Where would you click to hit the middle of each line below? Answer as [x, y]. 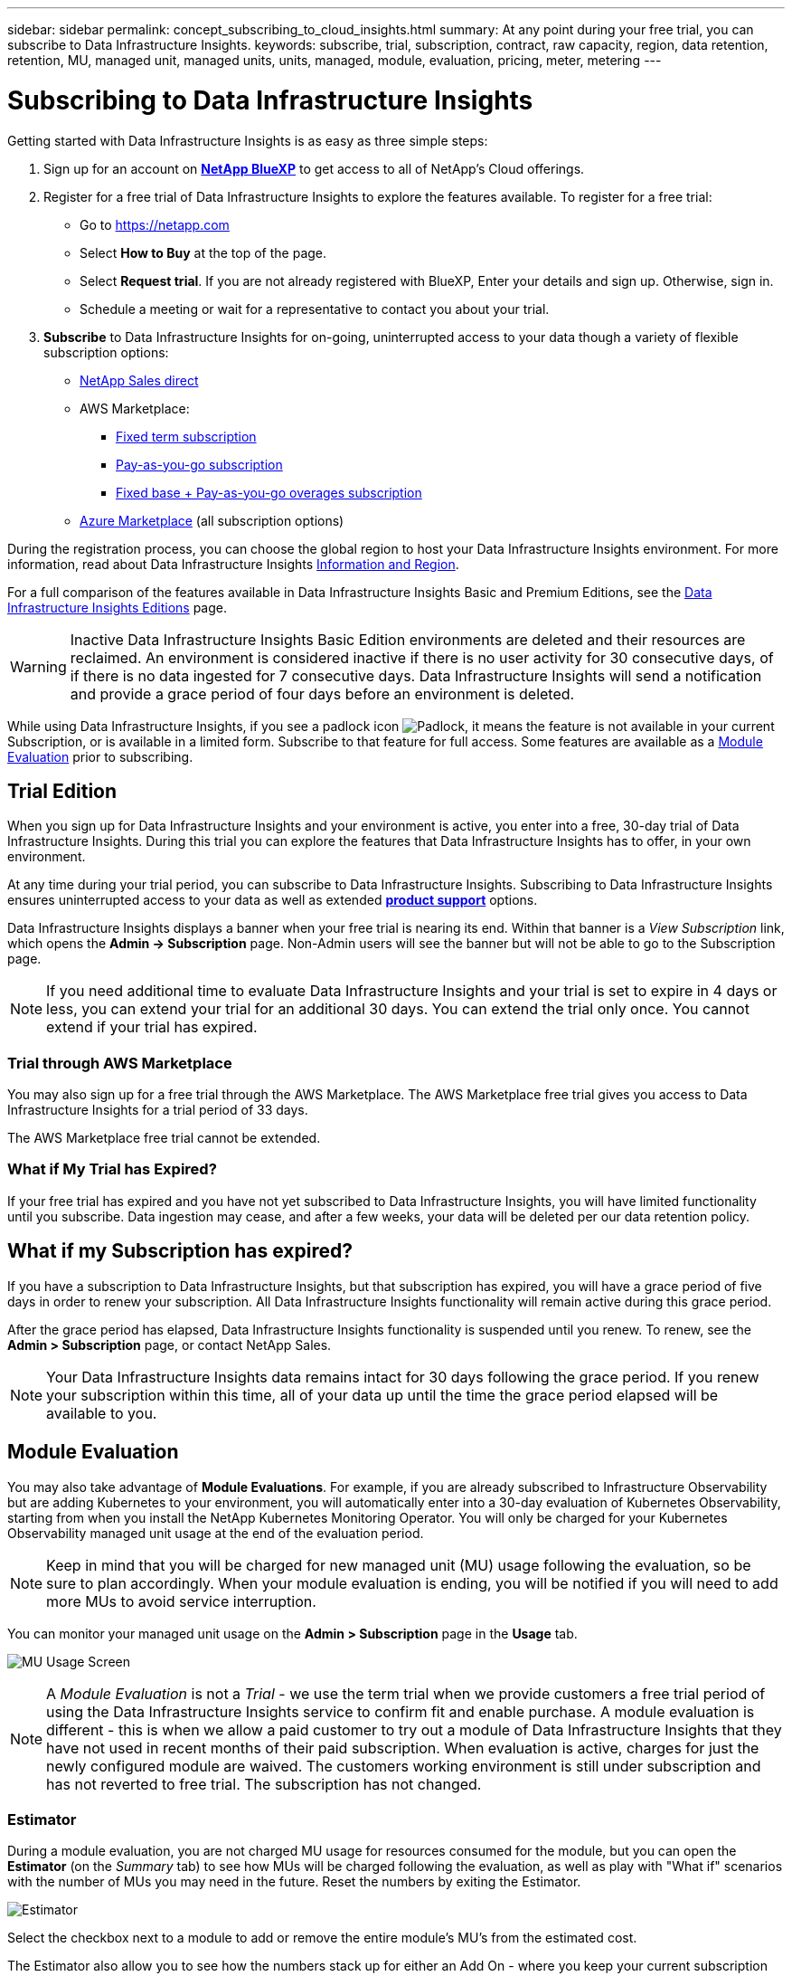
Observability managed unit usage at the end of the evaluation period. [216, 1533]
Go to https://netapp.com [155, 224]
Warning [38, 666]
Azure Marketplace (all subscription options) [212, 520]
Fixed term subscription [186, 436]
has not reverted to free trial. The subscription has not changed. [264, 1784]
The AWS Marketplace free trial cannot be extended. [164, 1138]
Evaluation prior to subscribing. [100, 756]
